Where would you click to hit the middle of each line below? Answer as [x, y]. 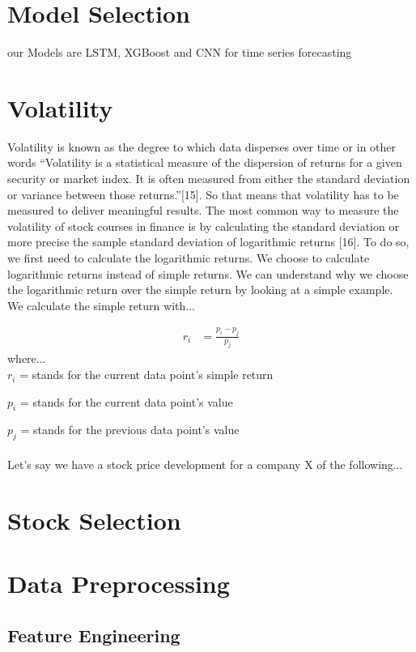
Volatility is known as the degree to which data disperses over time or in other [202, 146]
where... [27, 358]
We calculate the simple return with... [101, 305]
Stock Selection [94, 520]
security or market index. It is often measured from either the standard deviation [209, 179]
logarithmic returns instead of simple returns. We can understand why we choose [208, 273]
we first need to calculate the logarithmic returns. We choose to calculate [189, 258]
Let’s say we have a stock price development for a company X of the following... [205, 464]
